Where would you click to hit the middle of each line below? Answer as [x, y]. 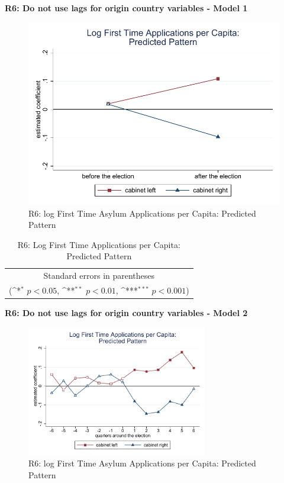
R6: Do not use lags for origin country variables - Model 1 [126, 8]
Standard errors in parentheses [99, 276]
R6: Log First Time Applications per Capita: [99, 244]
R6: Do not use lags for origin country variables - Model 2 [126, 313]
